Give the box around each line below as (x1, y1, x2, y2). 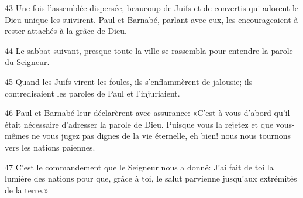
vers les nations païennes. (5, 141, 95, 153)
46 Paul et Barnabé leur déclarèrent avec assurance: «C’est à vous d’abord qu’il (5, 107, 290, 119)
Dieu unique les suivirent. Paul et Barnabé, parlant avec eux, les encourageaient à (5, 13, 298, 25)
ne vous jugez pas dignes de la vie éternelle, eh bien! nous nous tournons (31, 129, 291, 142)
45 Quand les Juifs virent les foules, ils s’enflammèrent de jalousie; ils (5, 75, 253, 87)
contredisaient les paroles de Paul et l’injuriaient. (5, 87, 180, 99)
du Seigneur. (5, 56, 50, 68)
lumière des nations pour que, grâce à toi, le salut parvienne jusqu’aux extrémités (5, 172, 297, 185)
